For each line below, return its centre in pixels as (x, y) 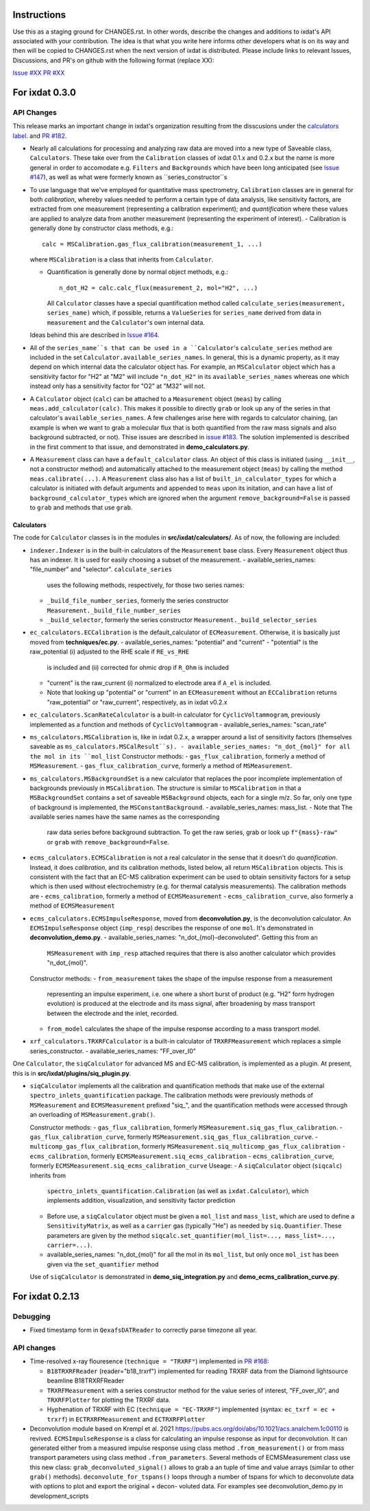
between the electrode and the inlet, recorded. (112, 1013)
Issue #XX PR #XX (39, 73)
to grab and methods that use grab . (81, 507)
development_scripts (59, 1496)
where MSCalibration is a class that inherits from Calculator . (122, 259)
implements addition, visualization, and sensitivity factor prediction (141, 1201)
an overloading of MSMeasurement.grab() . (92, 1115)
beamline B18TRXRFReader (86, 1381)
